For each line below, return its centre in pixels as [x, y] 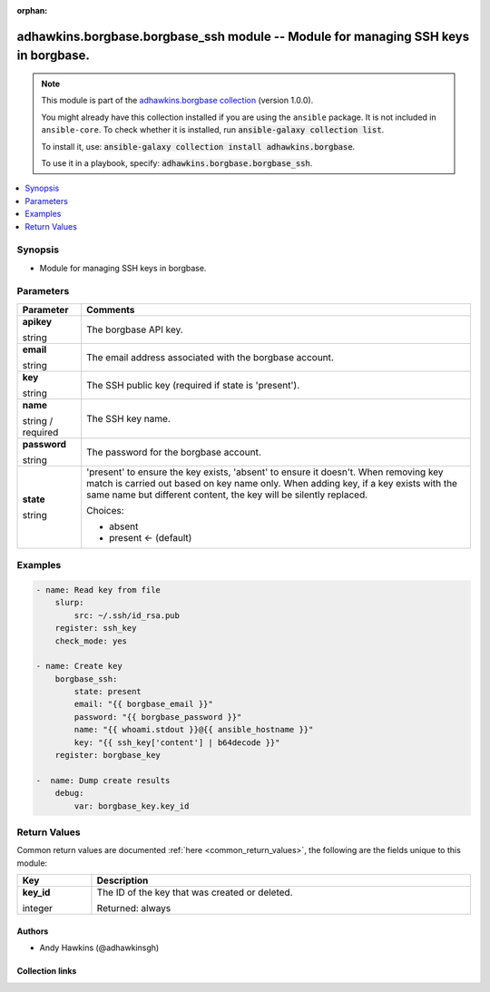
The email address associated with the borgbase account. [211, 357]
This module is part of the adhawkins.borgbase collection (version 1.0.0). [177, 101]
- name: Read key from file [98, 589]
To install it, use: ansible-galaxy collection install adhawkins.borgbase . [198, 146]
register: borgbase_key [108, 755]
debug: [69, 793]
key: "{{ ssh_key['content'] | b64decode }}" [177, 742]
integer [38, 909]
